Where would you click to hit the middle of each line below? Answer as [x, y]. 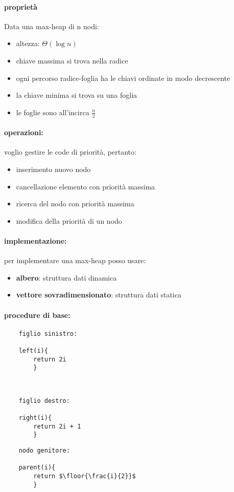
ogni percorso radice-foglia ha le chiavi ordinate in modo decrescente [123, 78]
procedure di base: [37, 315]
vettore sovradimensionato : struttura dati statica [99, 295]
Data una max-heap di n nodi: [52, 26]
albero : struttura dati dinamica [66, 277]
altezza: [28, 43]
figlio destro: [44, 401]
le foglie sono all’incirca [53, 112]
